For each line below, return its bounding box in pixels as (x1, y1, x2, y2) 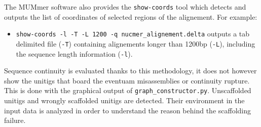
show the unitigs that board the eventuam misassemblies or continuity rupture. (4, 75, 250, 86)
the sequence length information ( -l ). (16, 48, 133, 59)
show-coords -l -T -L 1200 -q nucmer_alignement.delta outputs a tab (16, 28, 250, 39)
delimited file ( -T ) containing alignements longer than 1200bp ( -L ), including (16, 38, 255, 49)
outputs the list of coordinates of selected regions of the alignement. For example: (4, 11, 257, 22)
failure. (4, 115, 26, 125)
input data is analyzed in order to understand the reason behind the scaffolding (4, 105, 251, 115)
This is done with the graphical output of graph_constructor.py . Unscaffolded (4, 85, 251, 96)
